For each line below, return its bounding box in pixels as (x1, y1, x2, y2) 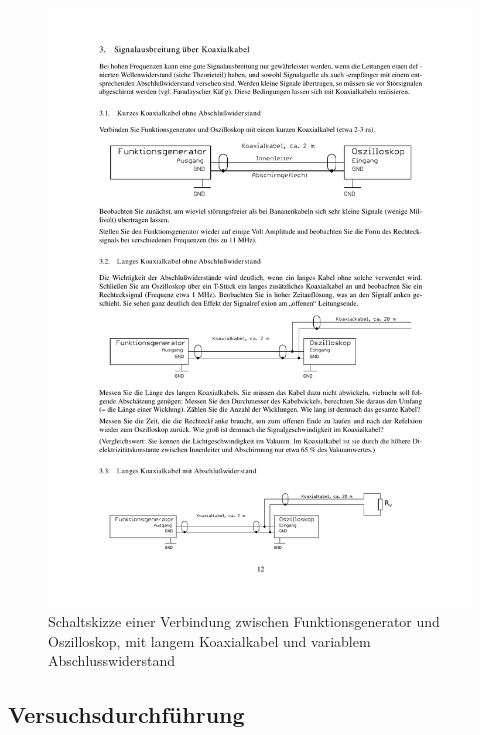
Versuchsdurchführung (8, 699, 245, 730)
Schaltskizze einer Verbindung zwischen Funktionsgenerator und (48, 611, 440, 632)
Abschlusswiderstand (48, 650, 176, 671)
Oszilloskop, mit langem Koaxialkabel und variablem (48, 630, 371, 651)
